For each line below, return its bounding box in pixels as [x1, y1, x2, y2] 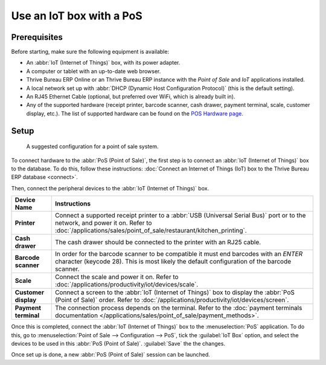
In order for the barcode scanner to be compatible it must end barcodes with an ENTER [54, 250, 303, 258]
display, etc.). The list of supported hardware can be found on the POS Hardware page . [26, 109, 244, 117]
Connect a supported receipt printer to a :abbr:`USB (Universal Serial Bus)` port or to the [54, 212, 306, 220]
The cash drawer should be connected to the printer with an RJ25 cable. [54, 238, 261, 247]
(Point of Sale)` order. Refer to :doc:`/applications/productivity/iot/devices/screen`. [54, 296, 289, 305]
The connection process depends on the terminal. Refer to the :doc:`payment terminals [54, 304, 302, 312]
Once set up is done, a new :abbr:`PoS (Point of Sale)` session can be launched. [11, 351, 211, 358]
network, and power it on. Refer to [54, 219, 152, 227]
